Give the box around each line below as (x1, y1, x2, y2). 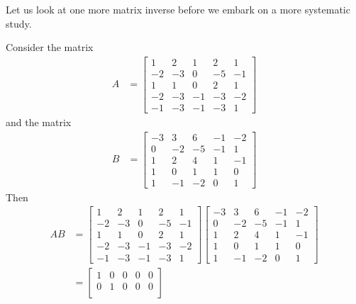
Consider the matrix (6, 40, 94, 55)
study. (6, 16, 32, 30)
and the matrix (6, 114, 72, 129)
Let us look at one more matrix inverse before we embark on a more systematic (6, 2, 350, 16)
